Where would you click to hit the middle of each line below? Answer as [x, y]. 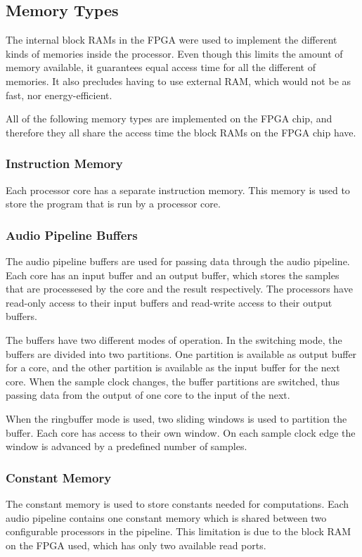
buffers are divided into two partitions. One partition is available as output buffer [181, 353]
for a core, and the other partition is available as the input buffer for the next [173, 367]
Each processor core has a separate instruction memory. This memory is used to [178, 190]
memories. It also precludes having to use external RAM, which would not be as [179, 81]
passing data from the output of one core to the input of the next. [148, 395]
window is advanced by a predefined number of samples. [127, 446]
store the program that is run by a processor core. [113, 204]
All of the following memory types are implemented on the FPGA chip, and [169, 119]
